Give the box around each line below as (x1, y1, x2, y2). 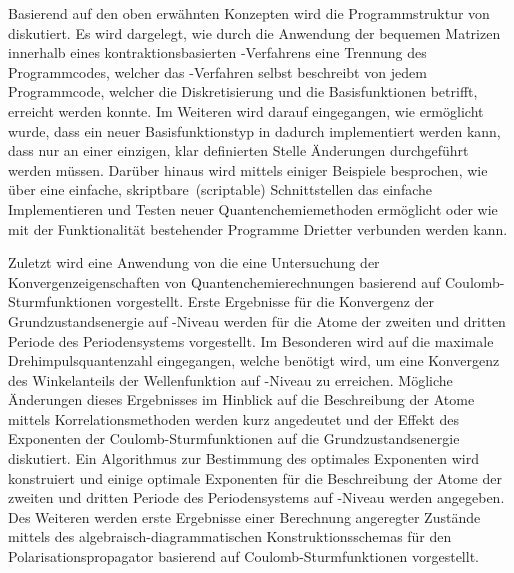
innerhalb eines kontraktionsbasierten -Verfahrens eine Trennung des (8, 42, 427, 63)
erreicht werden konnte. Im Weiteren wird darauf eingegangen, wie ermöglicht (8, 100, 484, 121)
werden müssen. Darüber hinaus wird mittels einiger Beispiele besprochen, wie (8, 159, 488, 180)
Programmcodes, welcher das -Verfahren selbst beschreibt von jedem (8, 61, 427, 82)
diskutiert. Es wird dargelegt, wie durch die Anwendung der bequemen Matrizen (8, 22, 501, 43)
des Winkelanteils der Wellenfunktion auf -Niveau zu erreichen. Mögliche (8, 369, 453, 390)
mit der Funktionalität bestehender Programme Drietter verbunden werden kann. (8, 218, 508, 239)
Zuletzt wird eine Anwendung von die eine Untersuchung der (8, 252, 380, 273)
